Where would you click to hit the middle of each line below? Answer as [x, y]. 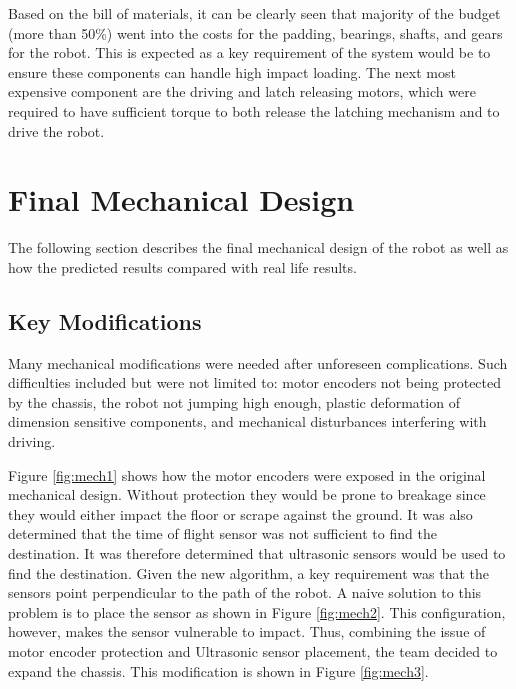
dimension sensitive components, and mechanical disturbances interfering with [247, 421]
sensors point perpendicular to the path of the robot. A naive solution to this [245, 592]
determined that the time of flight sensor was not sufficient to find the [222, 533]
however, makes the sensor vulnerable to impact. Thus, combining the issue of [247, 631]
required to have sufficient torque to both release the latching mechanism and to [254, 110]
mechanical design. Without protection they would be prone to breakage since [247, 494]
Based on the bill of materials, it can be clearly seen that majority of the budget [254, 13]
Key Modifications [105, 320]
